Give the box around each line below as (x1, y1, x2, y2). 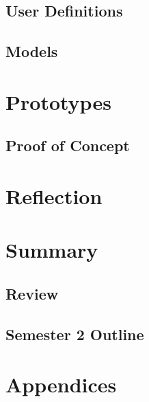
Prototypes (5, 87, 111, 115)
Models (5, 41, 58, 62)
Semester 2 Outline (5, 323, 144, 344)
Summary (5, 236, 98, 264)
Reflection (5, 181, 103, 210)
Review (5, 282, 59, 304)
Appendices (5, 370, 117, 399)
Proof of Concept (5, 135, 130, 156)
